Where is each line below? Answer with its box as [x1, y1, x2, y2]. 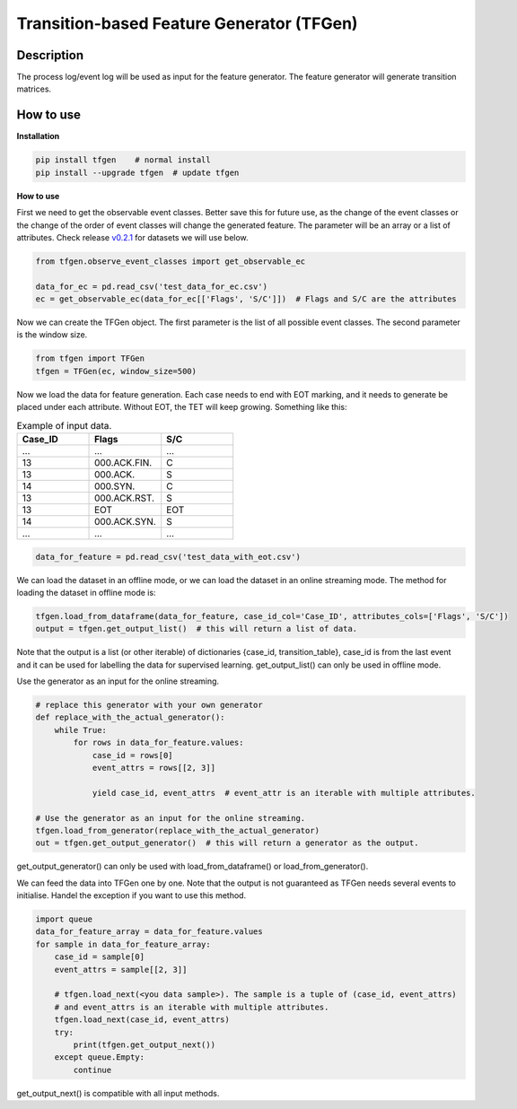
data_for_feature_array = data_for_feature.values [35, 927, 264, 937]
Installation [16, 131, 60, 142]
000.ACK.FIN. [94, 456, 153, 468]
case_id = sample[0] [54, 952, 145, 962]
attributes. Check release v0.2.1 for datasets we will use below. [16, 231, 249, 242]
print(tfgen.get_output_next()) [73, 1039, 215, 1050]
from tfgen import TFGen [35, 354, 145, 363]
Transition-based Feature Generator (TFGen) [16, 13, 358, 33]
